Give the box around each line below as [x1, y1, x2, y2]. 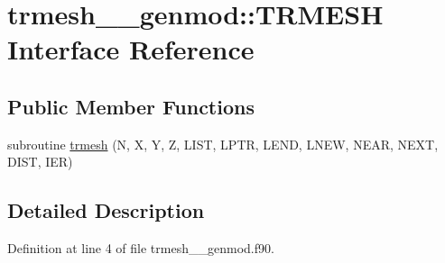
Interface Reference [7, 31, 255, 68]
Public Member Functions [7, 92, 255, 120]
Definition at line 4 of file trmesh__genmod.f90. [7, 239, 274, 258]
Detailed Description [7, 196, 205, 224]
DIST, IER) [7, 152, 73, 171]
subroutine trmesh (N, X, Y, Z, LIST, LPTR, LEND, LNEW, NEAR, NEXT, [7, 134, 439, 153]
